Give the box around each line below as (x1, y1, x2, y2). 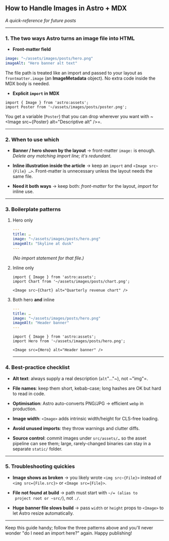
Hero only (12, 217, 33, 224)
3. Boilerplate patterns (5, 206, 61, 213)
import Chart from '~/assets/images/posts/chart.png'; (12, 279, 130, 284)
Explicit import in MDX (12, 90, 60, 96)
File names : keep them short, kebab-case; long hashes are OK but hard (12, 385, 161, 391)
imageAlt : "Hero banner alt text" (5, 61, 78, 66)
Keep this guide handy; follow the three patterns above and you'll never (5, 524, 153, 530)
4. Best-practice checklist (5, 364, 70, 371)
